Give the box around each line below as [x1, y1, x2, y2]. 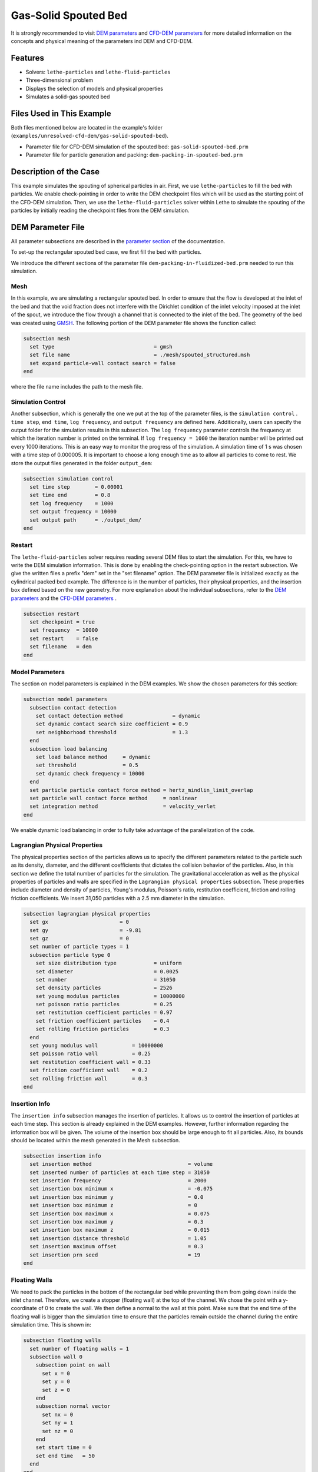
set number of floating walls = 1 [29, 1345, 130, 1352]
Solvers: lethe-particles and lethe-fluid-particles [25, 68, 171, 75]
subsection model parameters [23, 696, 108, 703]
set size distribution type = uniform [35, 960, 182, 967]
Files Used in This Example [11, 108, 111, 118]
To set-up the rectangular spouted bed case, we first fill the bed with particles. [11, 248, 202, 256]
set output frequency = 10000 [29, 508, 117, 515]
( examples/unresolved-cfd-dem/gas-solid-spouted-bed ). [11, 132, 169, 140]
